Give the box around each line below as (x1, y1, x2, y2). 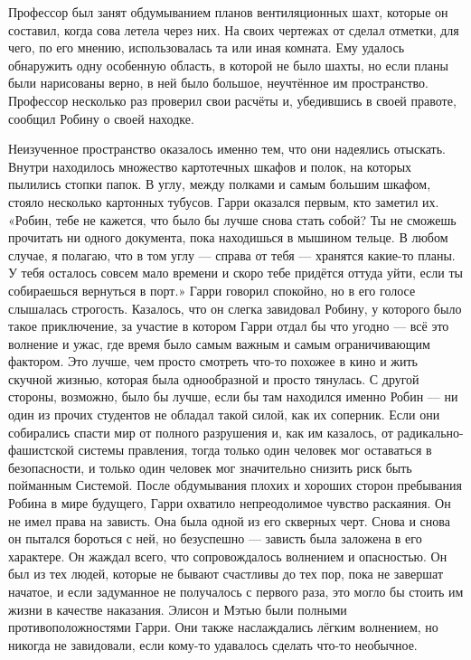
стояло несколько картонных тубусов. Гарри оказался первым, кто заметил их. (8, 192, 439, 211)
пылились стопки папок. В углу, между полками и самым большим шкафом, (8, 174, 431, 193)
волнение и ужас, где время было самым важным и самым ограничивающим (8, 334, 430, 353)
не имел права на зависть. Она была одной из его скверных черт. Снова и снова (8, 511, 450, 530)
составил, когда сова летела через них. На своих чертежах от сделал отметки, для (8, 20, 459, 39)
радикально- (397, 422, 464, 441)
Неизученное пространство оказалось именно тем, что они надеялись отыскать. (8, 139, 447, 158)
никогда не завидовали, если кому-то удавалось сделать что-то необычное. (8, 635, 418, 654)
